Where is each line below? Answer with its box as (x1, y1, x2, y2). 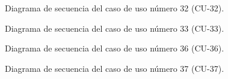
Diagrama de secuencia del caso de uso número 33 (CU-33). (5, 22, 224, 34)
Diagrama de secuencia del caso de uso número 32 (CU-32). (5, 2, 224, 14)
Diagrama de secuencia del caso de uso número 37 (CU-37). (5, 62, 224, 74)
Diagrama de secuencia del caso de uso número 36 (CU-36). (5, 42, 224, 54)
